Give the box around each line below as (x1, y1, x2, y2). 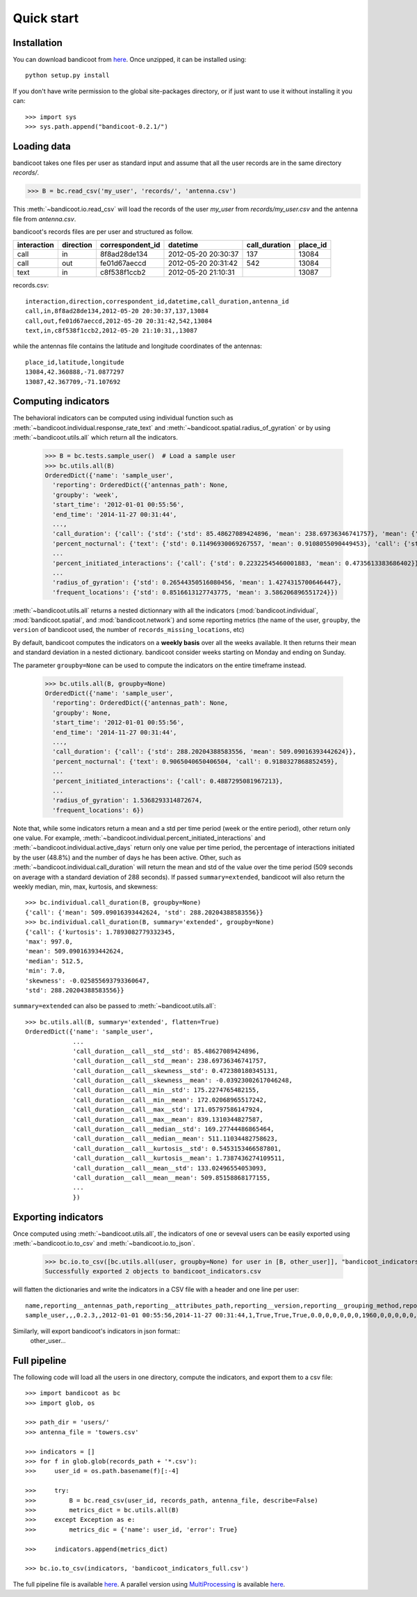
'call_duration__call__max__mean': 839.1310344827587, (72, 1115, 263, 1123)
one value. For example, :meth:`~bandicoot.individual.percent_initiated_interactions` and (13, 834, 265, 842)
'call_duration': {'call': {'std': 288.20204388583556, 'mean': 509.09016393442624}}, (52, 748, 357, 756)
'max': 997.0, (25, 938, 73, 946)
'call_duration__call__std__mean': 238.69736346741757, (72, 1057, 268, 1065)
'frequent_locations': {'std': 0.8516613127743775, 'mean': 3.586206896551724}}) (52, 588, 338, 596)
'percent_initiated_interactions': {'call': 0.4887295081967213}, (52, 777, 284, 785)
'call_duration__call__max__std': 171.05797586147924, (72, 1106, 263, 1113)
